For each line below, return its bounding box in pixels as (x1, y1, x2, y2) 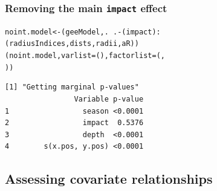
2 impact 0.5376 (5, 118, 144, 128)
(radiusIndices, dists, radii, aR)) (5, 39, 139, 48)
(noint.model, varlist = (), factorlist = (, (5, 51, 165, 60)
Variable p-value (74, 95, 144, 103)
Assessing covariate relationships (5, 169, 213, 188)
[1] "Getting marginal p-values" (5, 83, 139, 92)
